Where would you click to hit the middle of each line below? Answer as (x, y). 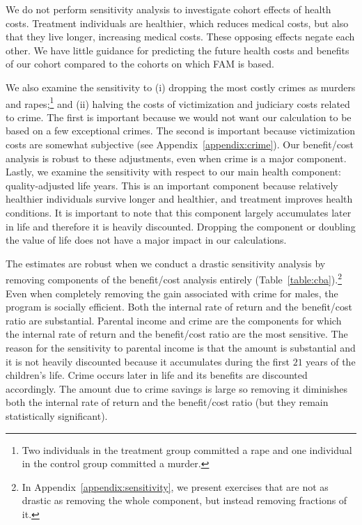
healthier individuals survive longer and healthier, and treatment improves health (179, 199)
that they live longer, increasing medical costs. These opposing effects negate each (180, 37)
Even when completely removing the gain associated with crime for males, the (172, 293)
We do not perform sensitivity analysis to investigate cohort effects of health (168, 9)
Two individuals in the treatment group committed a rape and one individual (187, 449)
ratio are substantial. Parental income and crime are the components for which (174, 320)
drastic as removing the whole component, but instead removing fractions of (184, 500)
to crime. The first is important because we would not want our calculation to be (179, 117)
